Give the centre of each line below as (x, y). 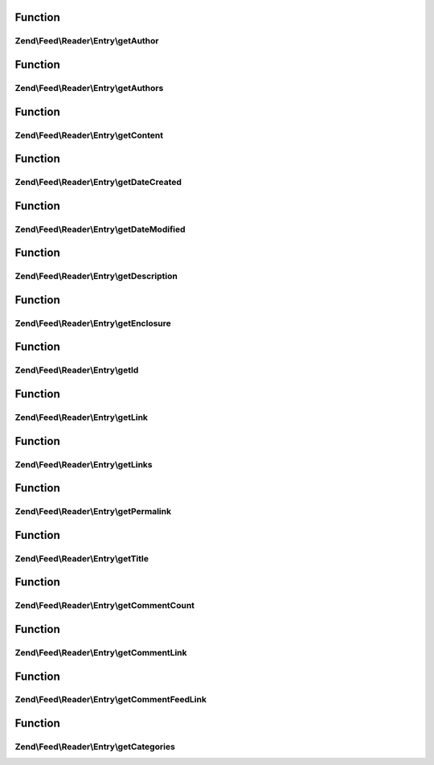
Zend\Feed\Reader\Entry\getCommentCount (105, 606)
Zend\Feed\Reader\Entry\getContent (89, 135)
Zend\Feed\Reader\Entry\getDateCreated (98, 183)
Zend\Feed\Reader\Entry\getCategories (95, 746)
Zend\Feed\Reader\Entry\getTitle (82, 558)
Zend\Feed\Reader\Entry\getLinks (84, 464)
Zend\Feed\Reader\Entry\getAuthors (89, 88)
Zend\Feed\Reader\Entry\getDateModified (100, 229)
